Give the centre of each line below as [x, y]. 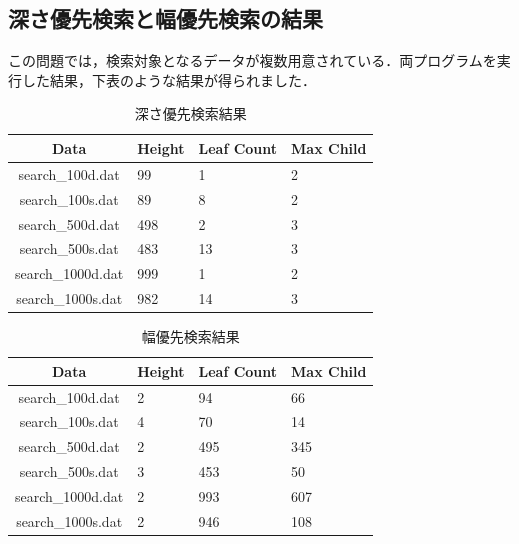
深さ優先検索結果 [190, 113]
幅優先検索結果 [190, 336]
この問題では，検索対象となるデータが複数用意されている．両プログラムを [252, 60]
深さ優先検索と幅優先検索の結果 [165, 18]
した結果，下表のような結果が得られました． [168, 79]
